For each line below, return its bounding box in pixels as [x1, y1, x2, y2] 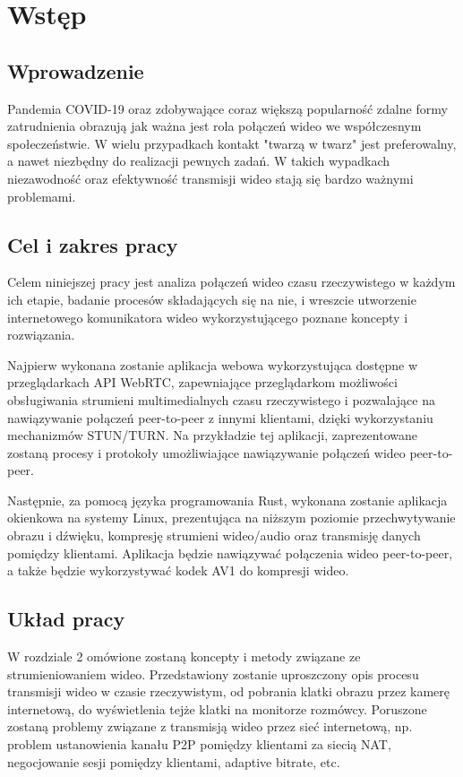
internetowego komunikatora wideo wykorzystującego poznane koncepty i [7, 307, 408, 326]
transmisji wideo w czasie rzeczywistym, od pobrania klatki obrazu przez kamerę [7, 682, 450, 701]
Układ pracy [7, 605, 125, 633]
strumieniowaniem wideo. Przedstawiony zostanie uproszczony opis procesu [7, 664, 419, 683]
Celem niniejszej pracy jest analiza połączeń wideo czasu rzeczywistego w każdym [7, 272, 456, 291]
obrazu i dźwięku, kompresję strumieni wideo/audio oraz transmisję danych [7, 526, 421, 545]
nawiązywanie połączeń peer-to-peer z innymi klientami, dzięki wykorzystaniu [7, 408, 433, 427]
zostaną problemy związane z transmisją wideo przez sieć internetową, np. [7, 717, 413, 736]
